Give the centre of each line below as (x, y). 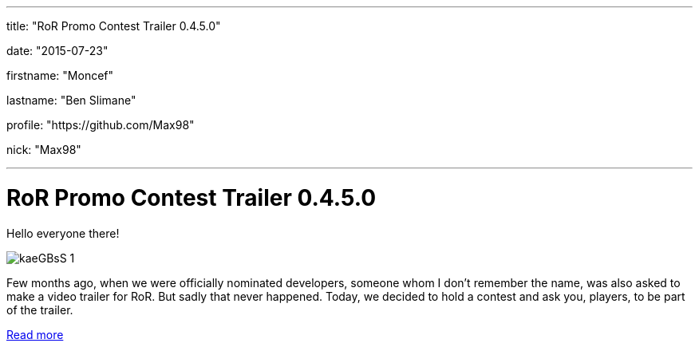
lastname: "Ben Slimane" (71, 100)
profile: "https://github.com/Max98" (101, 125)
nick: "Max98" (44, 150)
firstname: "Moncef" (60, 75)
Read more (35, 334)
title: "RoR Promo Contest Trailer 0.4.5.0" (114, 26)
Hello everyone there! (63, 233)
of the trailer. (40, 310)
